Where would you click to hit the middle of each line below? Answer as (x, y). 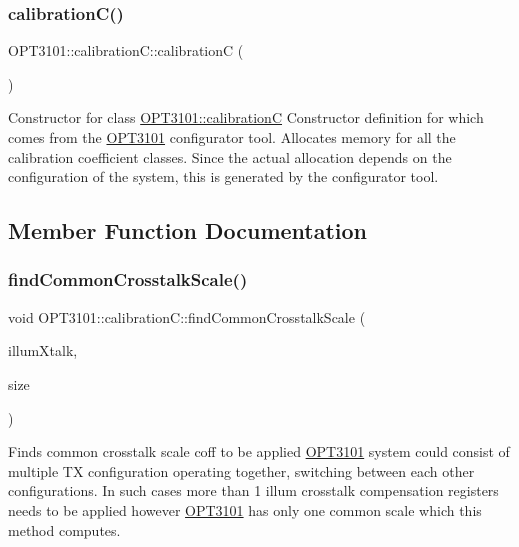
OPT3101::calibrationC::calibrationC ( (126, 50)
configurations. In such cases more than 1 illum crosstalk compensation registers (253, 490)
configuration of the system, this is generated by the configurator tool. (223, 176)
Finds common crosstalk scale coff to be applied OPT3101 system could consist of (259, 451)
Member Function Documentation (188, 230)
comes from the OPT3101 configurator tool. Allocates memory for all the (232, 137)
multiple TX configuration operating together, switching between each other (241, 470)
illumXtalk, (43, 350)
